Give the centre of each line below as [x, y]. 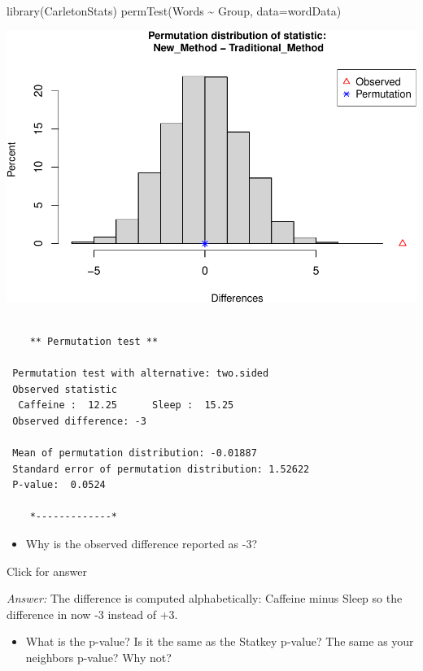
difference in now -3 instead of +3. [92, 614]
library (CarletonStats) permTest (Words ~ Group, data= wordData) [174, 11]
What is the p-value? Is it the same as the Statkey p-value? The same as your [220, 641]
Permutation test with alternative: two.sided [141, 374]
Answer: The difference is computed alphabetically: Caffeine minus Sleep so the [205, 598]
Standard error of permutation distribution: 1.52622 [161, 469]
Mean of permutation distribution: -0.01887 [135, 453]
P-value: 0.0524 [59, 485]
